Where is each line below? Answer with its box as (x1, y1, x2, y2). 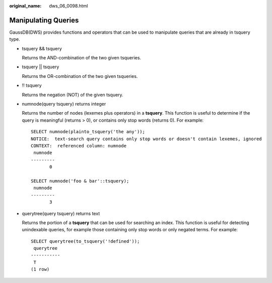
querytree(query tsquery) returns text (22, 210, 100, 216)
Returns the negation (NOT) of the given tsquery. (22, 91, 123, 98)
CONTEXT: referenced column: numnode (31, 143, 127, 148)
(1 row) (31, 266, 50, 272)
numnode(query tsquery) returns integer (22, 101, 106, 107)
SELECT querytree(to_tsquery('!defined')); (31, 238, 140, 244)
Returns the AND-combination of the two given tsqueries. (22, 55, 141, 61)
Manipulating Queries (9, 16, 79, 25)
